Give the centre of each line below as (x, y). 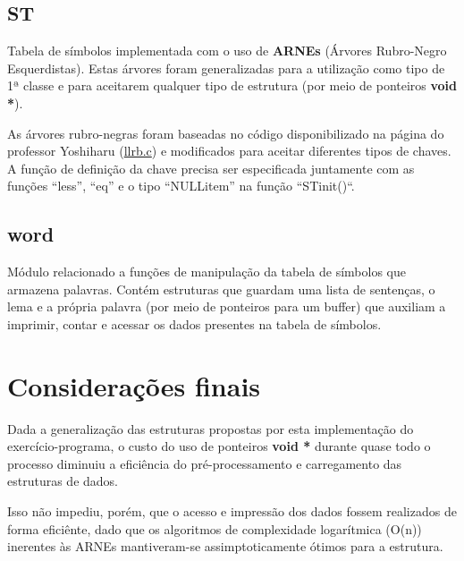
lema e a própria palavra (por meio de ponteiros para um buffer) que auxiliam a (227, 306)
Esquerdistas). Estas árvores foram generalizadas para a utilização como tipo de (226, 68)
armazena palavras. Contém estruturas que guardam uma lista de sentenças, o (221, 289)
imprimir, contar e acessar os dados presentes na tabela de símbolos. (194, 323)
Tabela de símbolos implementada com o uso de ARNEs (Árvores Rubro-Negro (227, 51)
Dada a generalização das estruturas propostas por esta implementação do (211, 428)
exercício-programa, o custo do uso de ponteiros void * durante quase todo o (219, 446)
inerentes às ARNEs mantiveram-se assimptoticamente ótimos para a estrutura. (225, 546)
